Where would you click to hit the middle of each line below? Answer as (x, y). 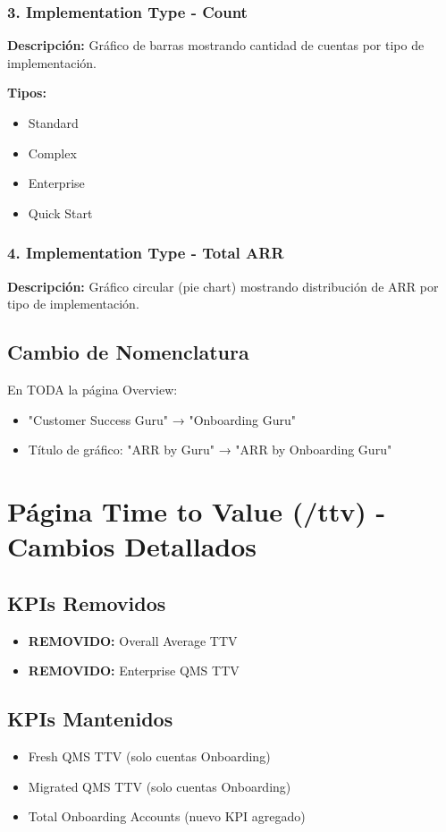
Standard (53, 123)
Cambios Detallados (132, 546)
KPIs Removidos (87, 603)
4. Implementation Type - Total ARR (146, 253)
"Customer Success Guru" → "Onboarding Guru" (162, 419)
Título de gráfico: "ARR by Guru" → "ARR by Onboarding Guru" (210, 450)
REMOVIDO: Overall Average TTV (133, 640)
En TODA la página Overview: (93, 389)
